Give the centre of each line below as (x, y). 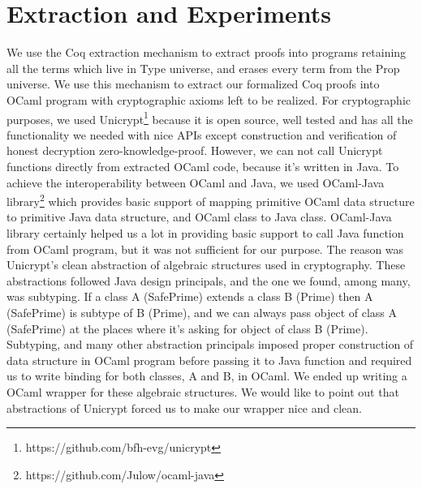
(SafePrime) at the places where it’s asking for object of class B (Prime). (187, 328)
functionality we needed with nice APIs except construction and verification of (202, 134)
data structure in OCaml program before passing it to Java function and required (209, 360)
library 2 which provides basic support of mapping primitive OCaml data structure (211, 200)
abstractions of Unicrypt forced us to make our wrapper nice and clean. (184, 407)
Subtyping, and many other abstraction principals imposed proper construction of (210, 344)
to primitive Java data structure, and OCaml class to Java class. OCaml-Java (199, 217)
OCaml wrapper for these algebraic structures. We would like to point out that (203, 391)
